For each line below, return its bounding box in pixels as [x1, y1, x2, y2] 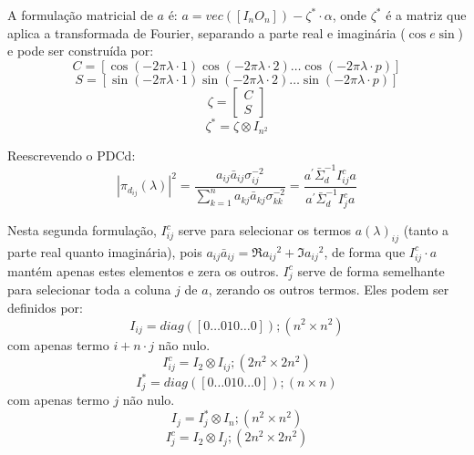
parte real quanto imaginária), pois [7, 242, 202, 261]
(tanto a [403, 221, 449, 240]
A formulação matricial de [7, 5, 153, 24]
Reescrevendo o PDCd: [7, 145, 136, 164]
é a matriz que [386, 5, 467, 24]
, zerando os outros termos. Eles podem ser [208, 280, 449, 299]
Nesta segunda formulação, [7, 221, 157, 240]
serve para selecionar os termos [178, 221, 352, 240]
